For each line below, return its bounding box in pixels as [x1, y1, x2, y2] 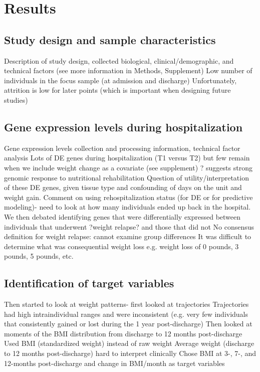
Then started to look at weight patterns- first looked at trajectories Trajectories [4, 299, 249, 309]
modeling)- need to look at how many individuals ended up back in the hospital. [4, 202, 251, 212]
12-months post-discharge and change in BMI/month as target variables [4, 357, 225, 368]
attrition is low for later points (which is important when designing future [4, 85, 231, 95]
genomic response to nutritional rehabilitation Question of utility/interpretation [4, 172, 249, 182]
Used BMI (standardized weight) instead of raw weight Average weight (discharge [4, 338, 254, 348]
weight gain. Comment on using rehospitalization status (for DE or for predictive [4, 192, 253, 202]
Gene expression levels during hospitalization [4, 119, 243, 134]
